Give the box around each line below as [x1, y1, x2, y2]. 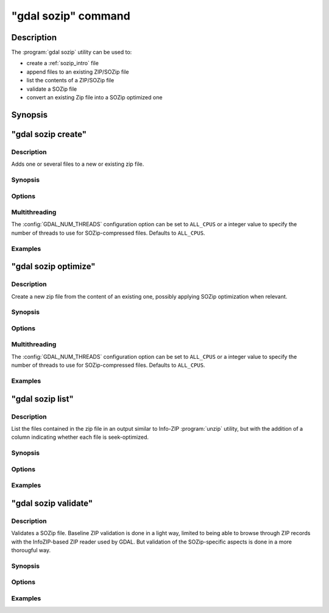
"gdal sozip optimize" [11, 261, 96, 272]
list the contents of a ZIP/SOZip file [26, 77, 115, 84]
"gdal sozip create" [11, 129, 87, 140]
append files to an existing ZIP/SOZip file [26, 68, 129, 76]
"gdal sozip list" [11, 394, 74, 404]
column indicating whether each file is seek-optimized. [11, 433, 149, 441]
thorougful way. [11, 546, 51, 554]
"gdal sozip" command [11, 9, 130, 23]
